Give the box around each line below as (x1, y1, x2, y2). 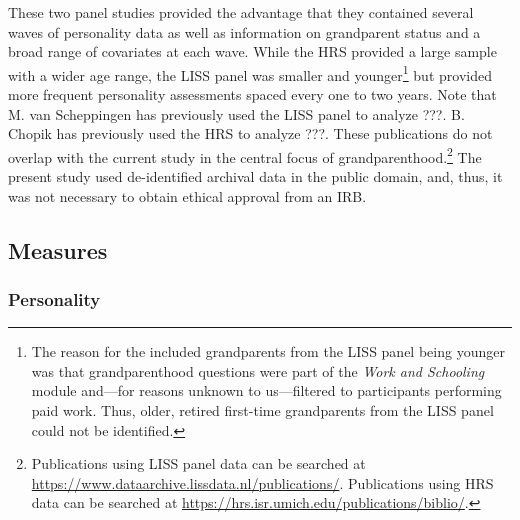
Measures (8, 234, 108, 265)
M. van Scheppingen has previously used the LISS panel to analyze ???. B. (8, 103, 465, 124)
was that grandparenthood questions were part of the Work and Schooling (31, 360, 485, 381)
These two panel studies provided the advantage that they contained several (8, 2, 474, 22)
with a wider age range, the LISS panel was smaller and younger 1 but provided (8, 61, 492, 85)
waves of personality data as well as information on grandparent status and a (8, 21, 481, 42)
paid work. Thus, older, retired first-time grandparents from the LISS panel (31, 400, 494, 421)
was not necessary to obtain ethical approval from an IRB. (8, 185, 367, 206)
